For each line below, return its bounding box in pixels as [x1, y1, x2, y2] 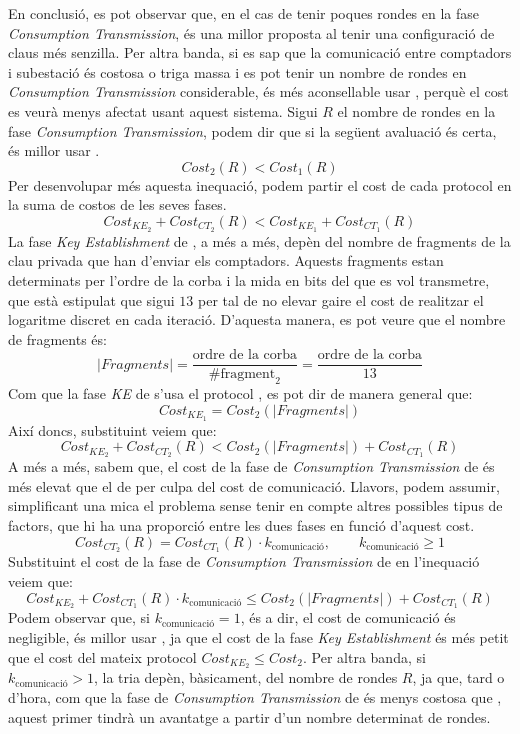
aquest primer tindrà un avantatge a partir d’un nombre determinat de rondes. [8, 706, 491, 727]
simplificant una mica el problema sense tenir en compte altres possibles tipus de [8, 495, 503, 516]
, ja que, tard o [412, 667, 505, 688]
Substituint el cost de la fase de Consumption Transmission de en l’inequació [8, 551, 480, 572]
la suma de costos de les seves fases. [8, 194, 227, 215]
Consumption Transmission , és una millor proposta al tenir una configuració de [8, 22, 495, 43]
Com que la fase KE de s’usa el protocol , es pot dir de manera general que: [8, 383, 473, 404]
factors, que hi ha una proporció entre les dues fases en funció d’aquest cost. [8, 514, 475, 535]
